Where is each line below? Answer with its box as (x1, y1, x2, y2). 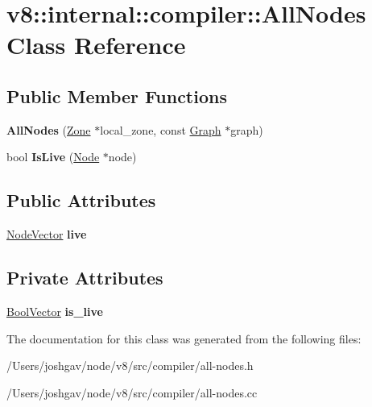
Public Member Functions (6, 83, 227, 108)
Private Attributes (6, 265, 163, 290)
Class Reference (6, 28, 186, 61)
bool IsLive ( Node (6, 148, 100, 165)
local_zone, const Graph (100, 121, 221, 138)
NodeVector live (6, 226, 87, 243)
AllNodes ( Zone (6, 121, 91, 138)
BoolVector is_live (6, 302, 103, 319)
